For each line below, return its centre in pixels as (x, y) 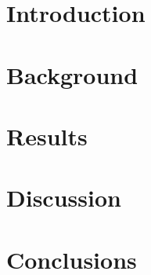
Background (72, 74)
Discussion (64, 198)
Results (47, 136)
